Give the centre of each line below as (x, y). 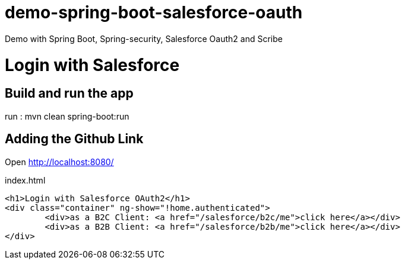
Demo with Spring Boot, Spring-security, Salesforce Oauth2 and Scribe (144, 38)
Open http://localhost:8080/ (59, 162)
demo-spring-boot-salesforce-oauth (154, 12)
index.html (25, 180)
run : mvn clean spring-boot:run (67, 116)
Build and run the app (69, 94)
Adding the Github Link (74, 139)
